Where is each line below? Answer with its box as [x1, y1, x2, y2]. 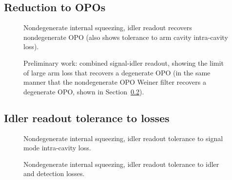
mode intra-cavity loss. [23, 143, 91, 153]
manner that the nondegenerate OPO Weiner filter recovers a [23, 77, 207, 87]
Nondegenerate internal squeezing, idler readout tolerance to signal [23, 133, 223, 143]
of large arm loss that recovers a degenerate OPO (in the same [23, 67, 211, 77]
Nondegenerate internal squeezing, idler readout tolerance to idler [23, 159, 219, 169]
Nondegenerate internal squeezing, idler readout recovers [23, 22, 192, 33]
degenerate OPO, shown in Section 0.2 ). [23, 86, 144, 96]
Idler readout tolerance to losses [4, 110, 170, 125]
